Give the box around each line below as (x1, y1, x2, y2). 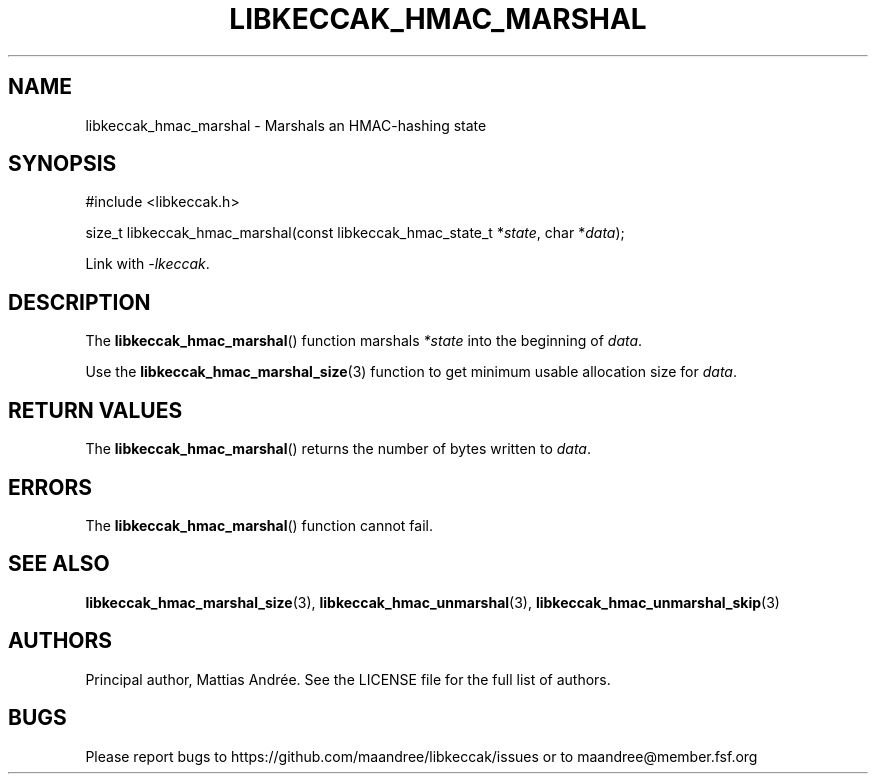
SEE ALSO (8, 551, 110, 577)
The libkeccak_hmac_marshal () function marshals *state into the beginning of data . (85, 332, 643, 350)
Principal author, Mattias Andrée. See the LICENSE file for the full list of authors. (85, 670, 611, 688)
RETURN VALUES (8, 397, 183, 423)
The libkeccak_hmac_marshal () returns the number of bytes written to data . (85, 440, 591, 458)
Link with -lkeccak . (85, 255, 210, 273)
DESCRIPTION (8, 289, 151, 315)
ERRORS (8, 474, 93, 500)
